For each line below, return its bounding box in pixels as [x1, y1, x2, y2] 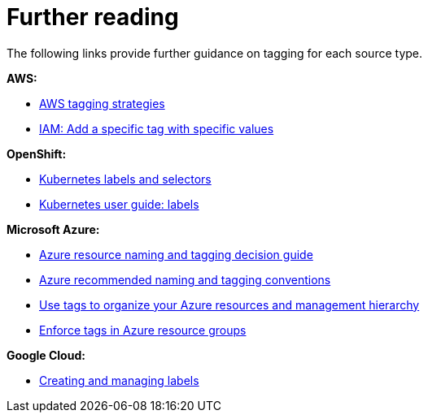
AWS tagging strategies [39, 96, 165, 110]
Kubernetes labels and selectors [39, 171, 212, 186]
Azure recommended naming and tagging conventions [39, 272, 331, 287]
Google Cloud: [7, 348, 85, 362]
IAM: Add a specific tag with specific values [39, 121, 274, 136]
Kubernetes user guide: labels [39, 197, 199, 211]
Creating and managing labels [39, 373, 199, 387]
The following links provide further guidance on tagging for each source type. [7, 45, 423, 60]
